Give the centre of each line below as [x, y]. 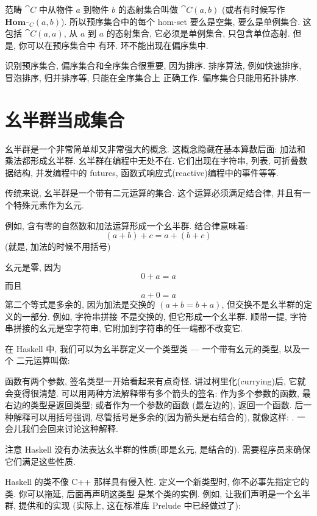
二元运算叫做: [43, 360]
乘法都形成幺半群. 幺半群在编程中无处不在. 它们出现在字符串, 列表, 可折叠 [152, 161]
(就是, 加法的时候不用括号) [58, 246]
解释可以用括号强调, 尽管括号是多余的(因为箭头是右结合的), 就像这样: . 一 [159, 416]
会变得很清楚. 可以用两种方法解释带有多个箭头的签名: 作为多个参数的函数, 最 [158, 393]
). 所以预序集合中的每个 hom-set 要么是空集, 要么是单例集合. [180, 21]
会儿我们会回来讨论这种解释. [62, 429]
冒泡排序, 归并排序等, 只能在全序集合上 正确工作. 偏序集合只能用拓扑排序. [152, 77]
